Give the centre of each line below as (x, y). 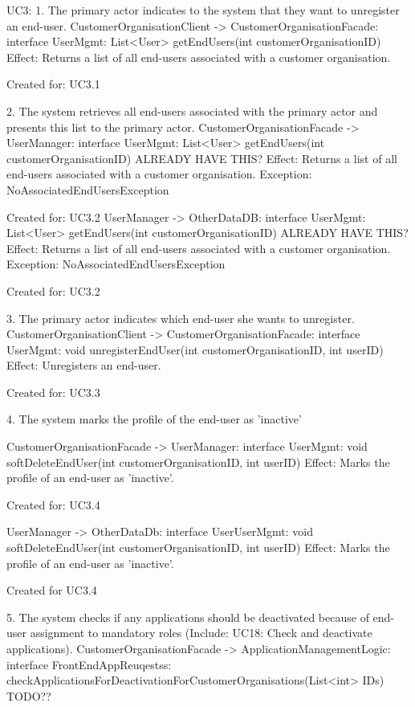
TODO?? (29, 695)
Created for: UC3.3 (53, 392)
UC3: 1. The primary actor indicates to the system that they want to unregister (203, 10)
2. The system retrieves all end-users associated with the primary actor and (192, 110)
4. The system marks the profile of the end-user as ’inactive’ (154, 419)
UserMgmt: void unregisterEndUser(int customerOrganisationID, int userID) (195, 349)
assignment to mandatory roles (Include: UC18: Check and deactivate (201, 633)
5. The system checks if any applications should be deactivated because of (188, 617)
